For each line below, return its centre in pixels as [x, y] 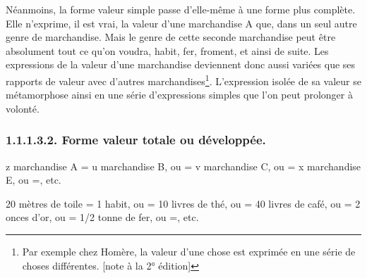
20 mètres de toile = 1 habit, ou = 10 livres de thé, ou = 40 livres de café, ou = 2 [183, 203]
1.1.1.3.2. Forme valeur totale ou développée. [136, 140]
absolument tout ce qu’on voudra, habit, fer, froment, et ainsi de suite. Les [167, 50]
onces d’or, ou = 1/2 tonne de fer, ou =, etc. [102, 217]
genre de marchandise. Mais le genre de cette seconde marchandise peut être [171, 37]
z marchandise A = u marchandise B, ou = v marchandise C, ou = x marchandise [183, 166]
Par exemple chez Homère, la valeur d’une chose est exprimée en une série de [189, 251]
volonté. [23, 108]
